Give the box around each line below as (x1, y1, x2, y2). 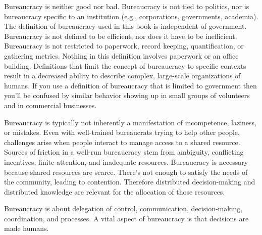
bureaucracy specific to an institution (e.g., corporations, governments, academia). (4, 11, 258, 21)
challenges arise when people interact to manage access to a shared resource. (4, 136, 240, 147)
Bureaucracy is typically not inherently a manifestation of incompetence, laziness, (4, 117, 256, 127)
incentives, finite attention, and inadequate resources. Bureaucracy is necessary (4, 156, 248, 167)
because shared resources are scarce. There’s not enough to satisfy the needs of (4, 166, 248, 177)
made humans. (4, 223, 49, 233)
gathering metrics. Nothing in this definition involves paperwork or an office (4, 50, 239, 61)
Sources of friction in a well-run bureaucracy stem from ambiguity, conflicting (4, 147, 244, 157)
